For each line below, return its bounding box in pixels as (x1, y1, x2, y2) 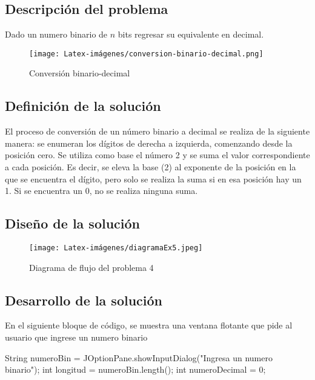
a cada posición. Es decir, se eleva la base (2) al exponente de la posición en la (5, 161, 296, 173)
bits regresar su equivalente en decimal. (118, 28, 264, 41)
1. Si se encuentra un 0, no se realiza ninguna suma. (5, 184, 198, 197)
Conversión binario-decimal (29, 67, 130, 79)
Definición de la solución (5, 96, 161, 115)
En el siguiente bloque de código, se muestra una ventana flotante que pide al (5, 319, 293, 332)
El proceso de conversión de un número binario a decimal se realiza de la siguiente (5, 125, 310, 138)
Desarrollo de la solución (5, 290, 163, 309)
